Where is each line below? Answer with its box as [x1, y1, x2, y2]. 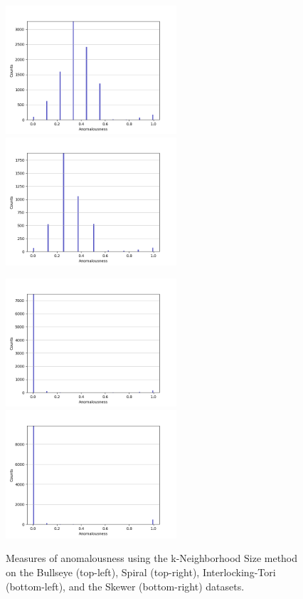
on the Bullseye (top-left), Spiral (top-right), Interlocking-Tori [6, 564, 276, 579]
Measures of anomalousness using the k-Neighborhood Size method [6, 551, 298, 566]
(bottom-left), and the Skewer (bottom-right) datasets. [6, 578, 245, 593]
